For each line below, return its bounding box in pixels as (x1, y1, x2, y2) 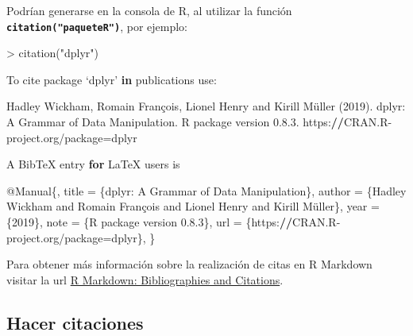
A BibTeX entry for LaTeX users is (6, 156, 180, 172)
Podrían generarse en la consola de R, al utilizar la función (6, 2, 292, 18)
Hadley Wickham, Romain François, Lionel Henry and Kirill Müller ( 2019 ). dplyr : (6, 98, 406, 114)
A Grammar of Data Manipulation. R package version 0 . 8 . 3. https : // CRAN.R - (6, 114, 392, 130)
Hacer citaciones (6, 310, 144, 334)
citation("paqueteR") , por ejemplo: (6, 17, 188, 34)
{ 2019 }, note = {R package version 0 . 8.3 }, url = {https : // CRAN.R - (6, 214, 341, 230)
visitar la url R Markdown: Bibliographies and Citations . (6, 271, 284, 288)
